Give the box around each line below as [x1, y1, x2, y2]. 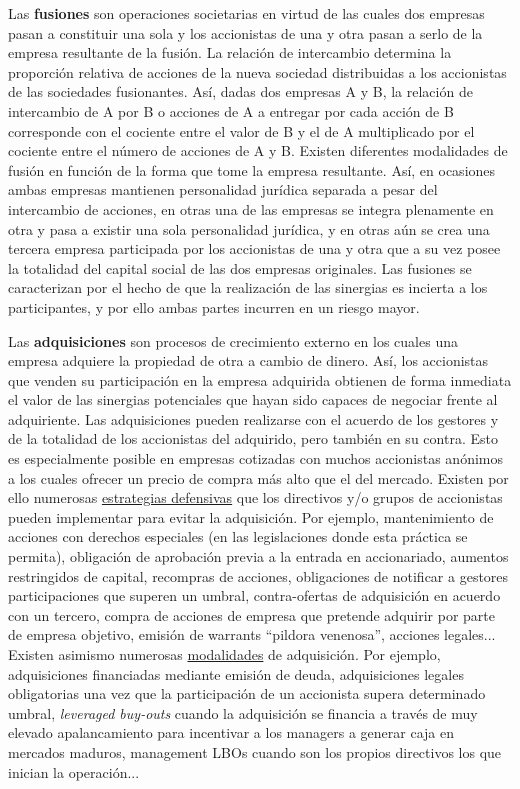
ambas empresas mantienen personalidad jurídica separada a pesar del [8, 179, 438, 200]
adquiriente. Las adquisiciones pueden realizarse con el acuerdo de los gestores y [8, 408, 499, 429]
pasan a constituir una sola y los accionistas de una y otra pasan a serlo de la [8, 22, 483, 43]
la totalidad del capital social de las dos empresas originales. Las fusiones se [8, 257, 472, 278]
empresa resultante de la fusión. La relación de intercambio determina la [8, 42, 452, 63]
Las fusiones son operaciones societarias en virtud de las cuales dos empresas [8, 3, 485, 23]
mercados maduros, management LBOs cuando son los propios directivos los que [8, 741, 502, 762]
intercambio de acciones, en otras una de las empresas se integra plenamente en [8, 198, 494, 219]
